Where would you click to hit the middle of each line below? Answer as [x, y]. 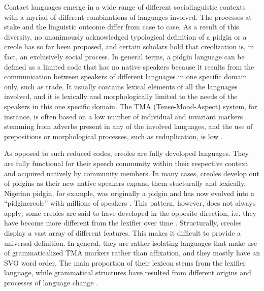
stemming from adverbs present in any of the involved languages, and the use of [128, 126]
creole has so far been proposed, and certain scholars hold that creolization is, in [129, 46]
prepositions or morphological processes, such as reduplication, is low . [113, 136]
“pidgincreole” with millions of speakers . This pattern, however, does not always [130, 203]
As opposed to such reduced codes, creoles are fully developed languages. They [126, 153]
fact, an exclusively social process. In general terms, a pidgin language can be [124, 56]
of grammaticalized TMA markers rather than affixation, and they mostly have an [132, 253]
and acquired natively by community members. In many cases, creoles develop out [132, 173]
